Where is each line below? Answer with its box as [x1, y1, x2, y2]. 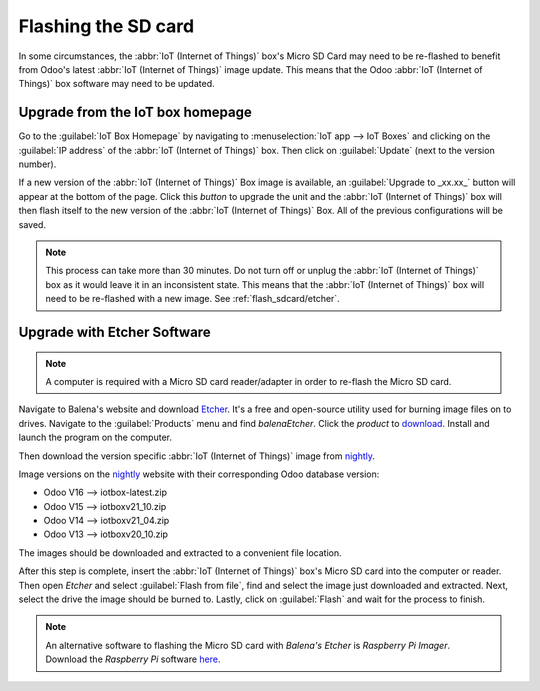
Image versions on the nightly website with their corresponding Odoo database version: [18, 468, 380, 480]
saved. [18, 218, 47, 230]
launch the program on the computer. [18, 431, 172, 444]
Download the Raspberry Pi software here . [45, 653, 221, 665]
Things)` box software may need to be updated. [18, 78, 215, 90]
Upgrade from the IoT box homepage [18, 104, 252, 121]
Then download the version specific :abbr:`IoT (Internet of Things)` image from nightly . [18, 450, 375, 462]
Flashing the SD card [18, 15, 195, 37]
